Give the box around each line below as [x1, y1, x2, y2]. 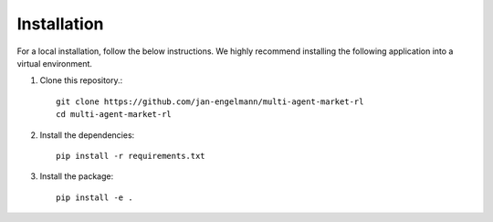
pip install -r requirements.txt [56, 151, 205, 161]
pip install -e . [56, 192, 133, 203]
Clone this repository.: [39, 75, 123, 86]
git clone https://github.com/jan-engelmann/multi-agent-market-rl [56, 96, 364, 107]
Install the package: [39, 171, 114, 182]
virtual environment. [16, 58, 93, 69]
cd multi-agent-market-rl [56, 110, 173, 120]
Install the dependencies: [39, 129, 135, 141]
